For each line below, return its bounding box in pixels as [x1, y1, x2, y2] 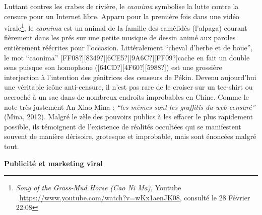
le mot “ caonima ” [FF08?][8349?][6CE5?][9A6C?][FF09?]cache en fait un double [4, 52, 250, 62]
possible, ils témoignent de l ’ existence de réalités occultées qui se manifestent [4, 121, 241, 131]
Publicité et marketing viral [4, 158, 103, 168]
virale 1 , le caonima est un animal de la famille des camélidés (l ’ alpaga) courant [4, 21, 247, 33]
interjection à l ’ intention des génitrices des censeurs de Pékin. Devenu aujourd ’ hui [4, 71, 256, 82]
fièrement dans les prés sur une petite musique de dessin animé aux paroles [4, 32, 236, 43]
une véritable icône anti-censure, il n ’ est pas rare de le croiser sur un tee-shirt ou [4, 82, 253, 92]
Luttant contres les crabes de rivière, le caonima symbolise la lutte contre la [4, 1, 239, 11]
